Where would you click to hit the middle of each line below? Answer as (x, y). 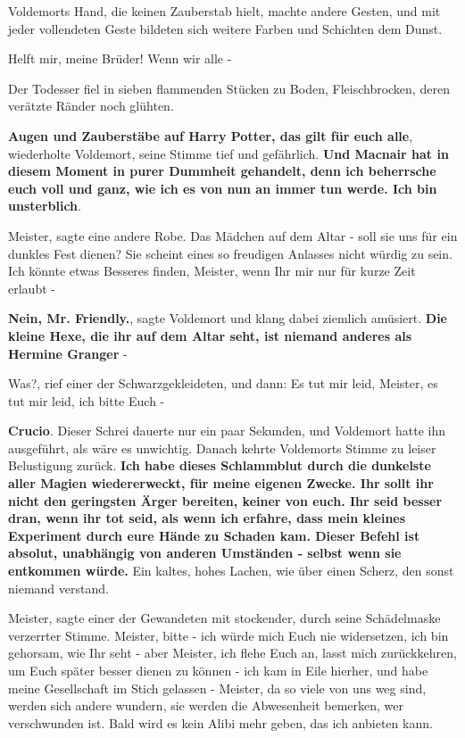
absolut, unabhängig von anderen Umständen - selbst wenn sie (205, 553)
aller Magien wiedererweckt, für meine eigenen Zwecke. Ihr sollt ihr (221, 483)
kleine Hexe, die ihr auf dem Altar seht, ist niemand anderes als (210, 335)
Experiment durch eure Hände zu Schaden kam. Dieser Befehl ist (214, 535)
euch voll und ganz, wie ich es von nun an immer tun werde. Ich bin (223, 188)
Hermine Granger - (68, 353)
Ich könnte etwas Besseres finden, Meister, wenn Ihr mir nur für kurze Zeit (212, 271)
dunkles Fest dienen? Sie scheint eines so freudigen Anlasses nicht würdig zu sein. (230, 253)
